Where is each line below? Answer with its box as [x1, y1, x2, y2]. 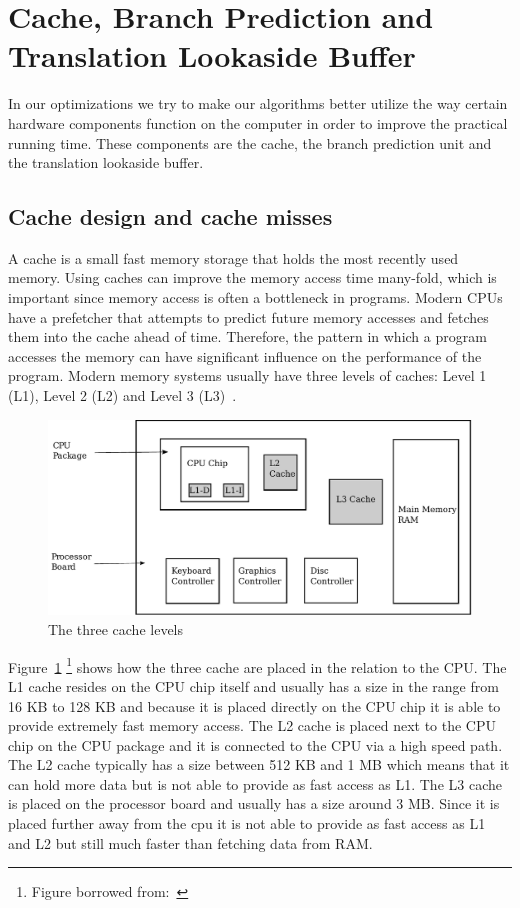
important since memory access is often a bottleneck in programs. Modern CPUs [8, 287, 503, 308]
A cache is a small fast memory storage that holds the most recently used [8, 247, 459, 268]
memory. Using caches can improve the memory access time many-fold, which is [8, 267, 497, 288]
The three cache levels [48, 619, 184, 640]
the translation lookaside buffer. [8, 152, 204, 173]
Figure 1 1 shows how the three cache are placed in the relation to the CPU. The [8, 653, 507, 677]
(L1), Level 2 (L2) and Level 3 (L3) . [8, 385, 237, 406]
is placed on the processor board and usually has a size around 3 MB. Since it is [8, 793, 500, 814]
